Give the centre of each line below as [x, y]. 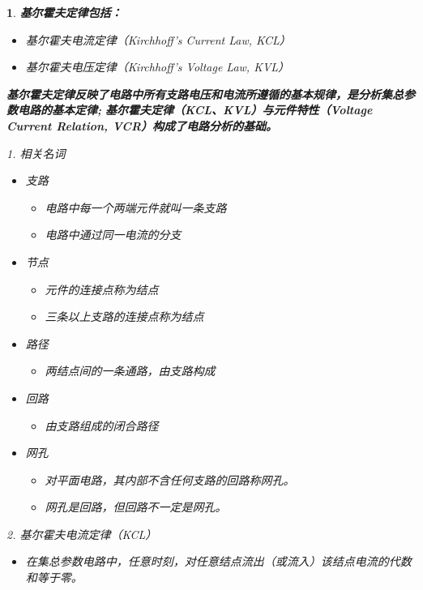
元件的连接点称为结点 [102, 289]
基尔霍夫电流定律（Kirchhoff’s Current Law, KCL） [158, 39]
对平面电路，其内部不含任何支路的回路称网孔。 [170, 479]
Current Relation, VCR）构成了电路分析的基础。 [142, 125]
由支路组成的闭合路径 [102, 425]
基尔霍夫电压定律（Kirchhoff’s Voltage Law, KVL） [158, 67]
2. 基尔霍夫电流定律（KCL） [82, 534]
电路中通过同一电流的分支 [113, 235]
